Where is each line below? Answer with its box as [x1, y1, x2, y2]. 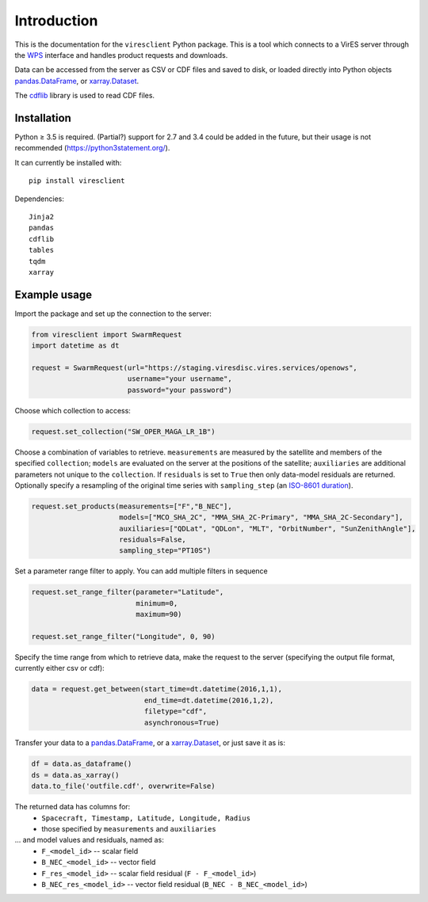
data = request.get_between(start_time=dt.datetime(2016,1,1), [31, 685, 283, 694]
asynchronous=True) [143, 717, 220, 727]
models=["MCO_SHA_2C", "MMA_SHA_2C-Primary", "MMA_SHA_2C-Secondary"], [119, 513, 403, 522]
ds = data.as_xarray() [31, 771, 120, 779]
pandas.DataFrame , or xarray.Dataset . [14, 76, 139, 86]
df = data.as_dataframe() [31, 759, 132, 768]
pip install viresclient [29, 177, 125, 185]
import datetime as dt [31, 341, 120, 350]
